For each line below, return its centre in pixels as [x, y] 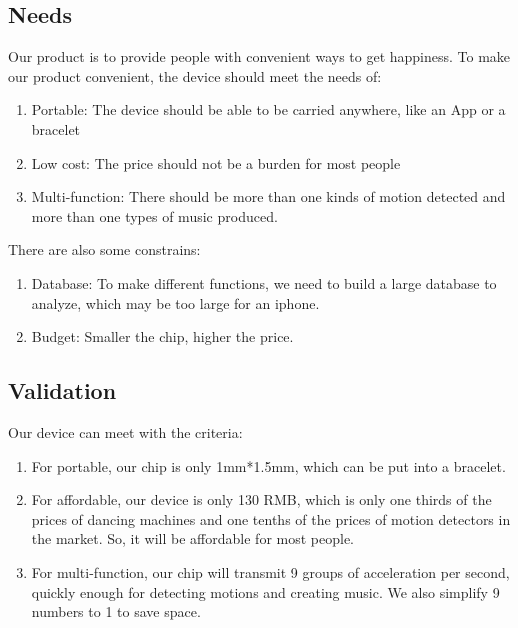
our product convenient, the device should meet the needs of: [195, 75]
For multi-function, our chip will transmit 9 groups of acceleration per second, [270, 571]
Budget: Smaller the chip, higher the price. [162, 336]
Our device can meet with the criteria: [125, 431]
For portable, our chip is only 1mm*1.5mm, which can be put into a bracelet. [268, 465]
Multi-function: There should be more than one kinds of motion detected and [268, 196]
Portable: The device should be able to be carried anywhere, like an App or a [268, 109]
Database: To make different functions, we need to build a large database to [264, 282]
